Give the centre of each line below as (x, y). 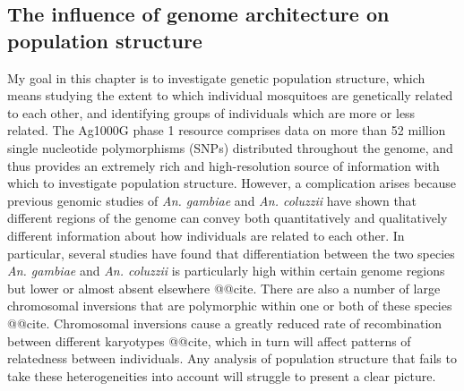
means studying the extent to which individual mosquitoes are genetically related (230, 95)
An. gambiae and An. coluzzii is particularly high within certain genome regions (226, 271)
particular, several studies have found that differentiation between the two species (231, 253)
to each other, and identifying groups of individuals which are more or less (211, 112)
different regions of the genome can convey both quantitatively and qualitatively (228, 218)
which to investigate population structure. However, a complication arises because (232, 183)
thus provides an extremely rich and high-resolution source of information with (223, 165)
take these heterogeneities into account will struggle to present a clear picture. (222, 375)
